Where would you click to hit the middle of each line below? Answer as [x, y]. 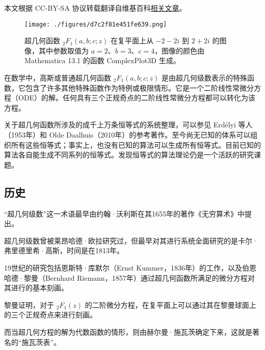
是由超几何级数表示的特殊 [204, 78]
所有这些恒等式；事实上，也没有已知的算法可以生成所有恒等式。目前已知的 [136, 144]
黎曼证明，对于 [29, 304]
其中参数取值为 [63, 50]
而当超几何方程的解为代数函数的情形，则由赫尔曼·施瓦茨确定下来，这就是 [128, 331]
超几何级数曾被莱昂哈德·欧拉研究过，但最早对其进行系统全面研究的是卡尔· [131, 240]
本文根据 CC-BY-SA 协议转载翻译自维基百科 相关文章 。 [95, 8]
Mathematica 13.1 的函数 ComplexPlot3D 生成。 [102, 60]
